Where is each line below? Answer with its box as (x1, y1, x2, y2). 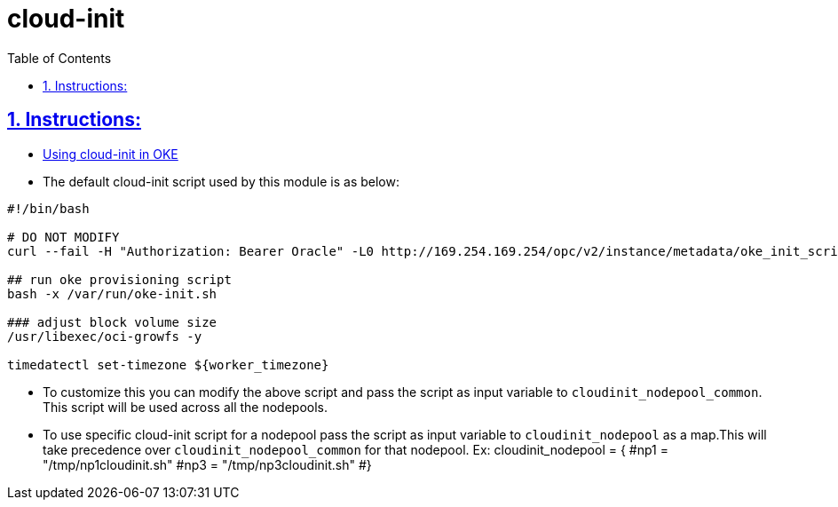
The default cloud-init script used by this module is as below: (43, 173, 399, 189)
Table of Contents (7, 50, 112, 66)
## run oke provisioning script (7, 272, 232, 287)
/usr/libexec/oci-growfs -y (7, 329, 202, 344)
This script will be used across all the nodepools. (43, 399, 328, 415)
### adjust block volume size (7, 314, 217, 329)
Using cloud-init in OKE (43, 146, 178, 162)
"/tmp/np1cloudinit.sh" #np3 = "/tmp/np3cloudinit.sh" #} (43, 456, 372, 472)
